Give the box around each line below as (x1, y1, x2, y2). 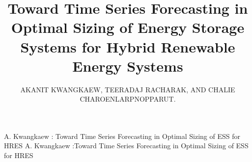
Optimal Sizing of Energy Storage (11, 17, 245, 37)
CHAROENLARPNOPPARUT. (80, 94, 176, 104)
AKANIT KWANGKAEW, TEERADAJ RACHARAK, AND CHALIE (20, 84, 235, 94)
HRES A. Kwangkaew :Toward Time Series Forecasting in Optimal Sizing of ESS (4, 140, 249, 151)
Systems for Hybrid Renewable (20, 36, 235, 56)
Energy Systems (72, 55, 183, 76)
